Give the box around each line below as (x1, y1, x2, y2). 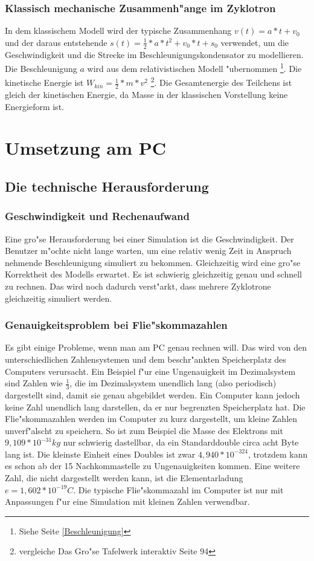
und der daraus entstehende (5, 36, 107, 48)
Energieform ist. (5, 100, 64, 112)
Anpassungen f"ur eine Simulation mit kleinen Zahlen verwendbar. (5, 495, 250, 508)
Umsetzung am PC (5, 135, 166, 160)
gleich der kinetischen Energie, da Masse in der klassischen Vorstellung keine (5, 88, 288, 100)
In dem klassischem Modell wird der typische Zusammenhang (5, 24, 232, 37)
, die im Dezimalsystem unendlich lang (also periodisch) (69, 377, 277, 389)
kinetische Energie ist (5, 76, 84, 89)
